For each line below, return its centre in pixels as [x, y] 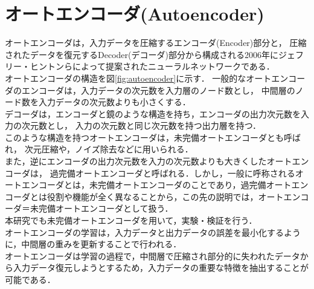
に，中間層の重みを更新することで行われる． [93, 244]
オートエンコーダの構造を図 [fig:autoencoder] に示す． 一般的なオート [138, 78]
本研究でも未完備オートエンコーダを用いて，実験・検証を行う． [131, 220]
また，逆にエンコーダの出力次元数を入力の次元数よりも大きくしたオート [149, 161]
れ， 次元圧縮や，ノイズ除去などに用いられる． [99, 149]
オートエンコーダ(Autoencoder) [135, 14]
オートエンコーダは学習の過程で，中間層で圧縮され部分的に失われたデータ [152, 255]
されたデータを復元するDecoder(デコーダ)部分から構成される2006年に [142, 54]
